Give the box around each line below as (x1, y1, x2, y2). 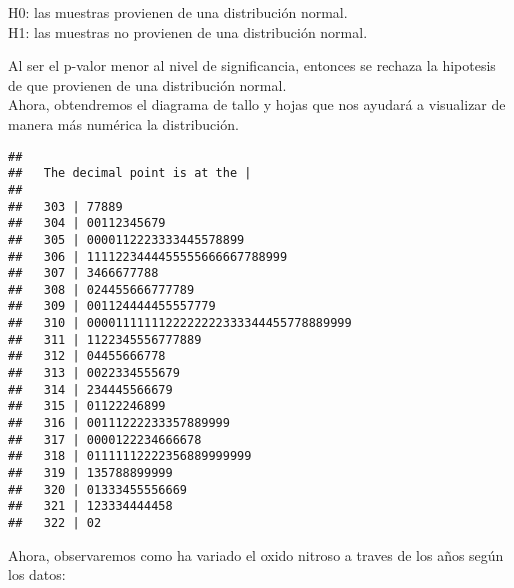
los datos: (8, 564, 66, 585)
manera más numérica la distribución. (8, 113, 239, 134)
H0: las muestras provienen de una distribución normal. (8, 2, 348, 22)
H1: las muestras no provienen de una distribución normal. (8, 21, 368, 42)
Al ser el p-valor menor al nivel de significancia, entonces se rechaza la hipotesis (8, 55, 496, 76)
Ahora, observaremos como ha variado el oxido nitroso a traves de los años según (8, 544, 504, 565)
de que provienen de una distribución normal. (8, 74, 287, 95)
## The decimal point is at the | (8, 166, 252, 181)
